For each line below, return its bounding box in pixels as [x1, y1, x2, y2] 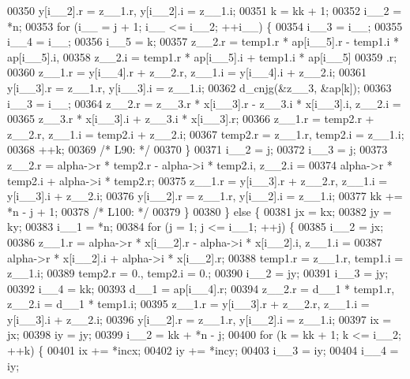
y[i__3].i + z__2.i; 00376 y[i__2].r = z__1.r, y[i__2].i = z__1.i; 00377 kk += [7, 188, 403, 204]
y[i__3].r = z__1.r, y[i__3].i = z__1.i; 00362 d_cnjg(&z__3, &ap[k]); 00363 [7, 79, 392, 95]
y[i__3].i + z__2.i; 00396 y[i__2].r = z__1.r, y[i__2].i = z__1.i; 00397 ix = [7, 310, 392, 327]
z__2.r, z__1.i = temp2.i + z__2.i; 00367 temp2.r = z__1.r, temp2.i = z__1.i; [7, 125, 404, 142]
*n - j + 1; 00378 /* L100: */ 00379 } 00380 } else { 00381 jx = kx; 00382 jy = [7, 203, 392, 219]
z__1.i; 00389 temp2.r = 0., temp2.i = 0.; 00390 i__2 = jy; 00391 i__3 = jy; [7, 265, 389, 281]
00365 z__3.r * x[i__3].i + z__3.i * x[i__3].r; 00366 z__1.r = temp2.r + [7, 110, 374, 127]
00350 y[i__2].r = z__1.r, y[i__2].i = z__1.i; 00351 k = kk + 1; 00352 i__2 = [7, 2, 402, 18]
